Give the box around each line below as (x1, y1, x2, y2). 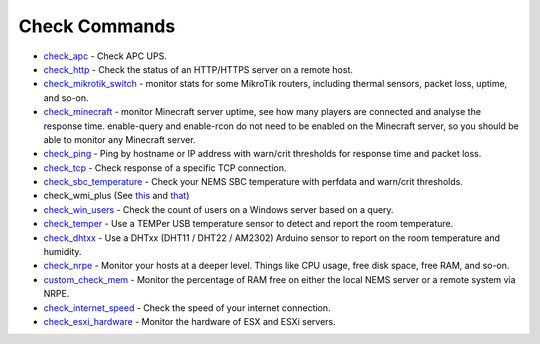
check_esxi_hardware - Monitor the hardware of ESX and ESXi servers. (43, 315, 336, 327)
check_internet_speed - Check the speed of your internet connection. (43, 301, 331, 314)
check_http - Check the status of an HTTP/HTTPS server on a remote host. (43, 63, 354, 75)
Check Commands (18, 15, 176, 37)
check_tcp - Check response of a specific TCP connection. (43, 161, 287, 174)
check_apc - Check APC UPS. (43, 50, 167, 62)
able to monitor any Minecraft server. (43, 133, 196, 145)
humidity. (43, 246, 82, 258)
